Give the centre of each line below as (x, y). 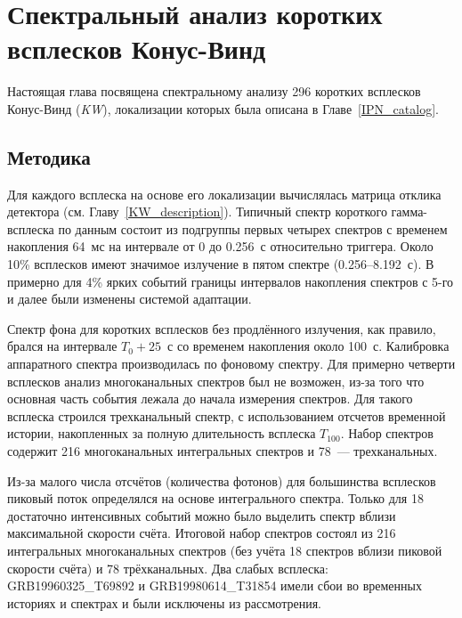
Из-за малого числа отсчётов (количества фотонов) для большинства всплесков (222, 480)
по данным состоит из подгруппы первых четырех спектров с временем (253, 228)
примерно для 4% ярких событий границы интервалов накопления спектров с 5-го (231, 281)
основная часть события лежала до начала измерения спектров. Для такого (210, 398)
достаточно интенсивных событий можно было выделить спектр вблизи (202, 515)
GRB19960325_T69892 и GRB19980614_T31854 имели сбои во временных (215, 585)
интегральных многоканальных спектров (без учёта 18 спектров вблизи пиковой (225, 550)
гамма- (409, 211)
